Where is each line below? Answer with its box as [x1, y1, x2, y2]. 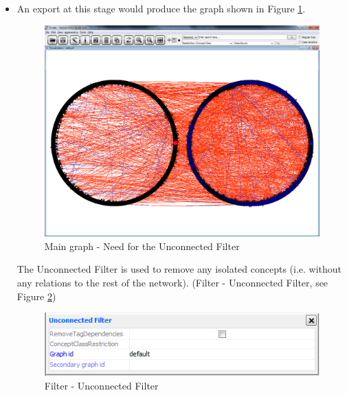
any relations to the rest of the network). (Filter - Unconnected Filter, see [16, 275, 328, 289]
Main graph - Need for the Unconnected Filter [44, 238, 240, 253]
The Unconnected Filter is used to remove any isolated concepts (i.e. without [16, 262, 342, 276]
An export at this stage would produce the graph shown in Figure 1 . [16, 1, 306, 15]
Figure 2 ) [16, 289, 56, 303]
